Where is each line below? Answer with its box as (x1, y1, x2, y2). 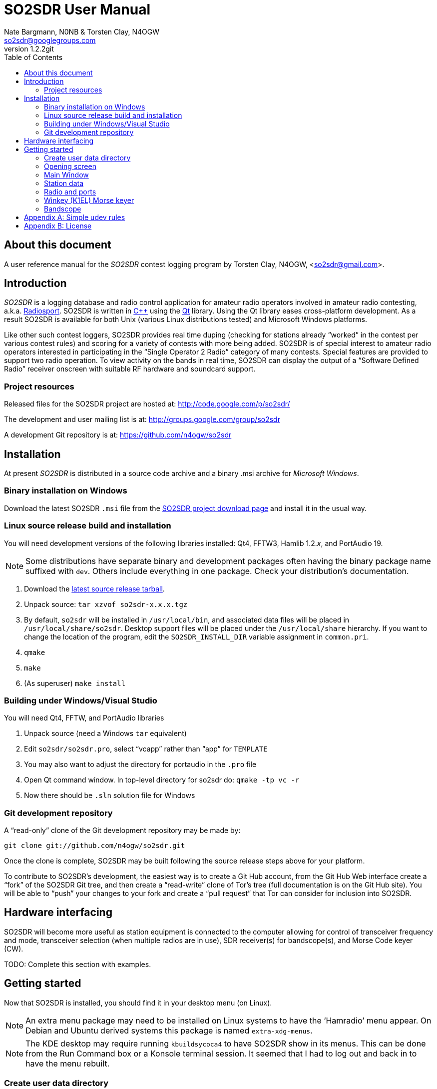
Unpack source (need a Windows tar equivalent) (24, 729, 187, 738)
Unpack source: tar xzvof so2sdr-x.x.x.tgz (24, 599, 188, 608)
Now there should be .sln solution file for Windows (24, 791, 195, 800)
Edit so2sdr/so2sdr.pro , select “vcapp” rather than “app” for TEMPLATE (24, 744, 268, 753)
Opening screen (44, 161, 96, 170)
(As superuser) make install (24, 678, 126, 687)
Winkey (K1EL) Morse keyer (44, 195, 134, 204)
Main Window (44, 170, 89, 179)
